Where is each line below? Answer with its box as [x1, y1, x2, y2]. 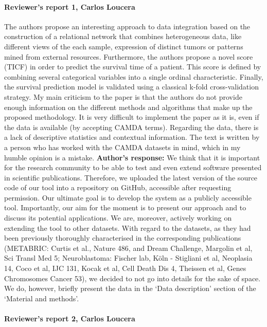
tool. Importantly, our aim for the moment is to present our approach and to [4, 202, 246, 213]
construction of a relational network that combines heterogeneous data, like [4, 31, 242, 42]
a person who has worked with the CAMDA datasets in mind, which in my [4, 141, 241, 152]
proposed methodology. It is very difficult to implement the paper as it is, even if [4, 112, 259, 122]
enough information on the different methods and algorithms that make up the [4, 101, 253, 112]
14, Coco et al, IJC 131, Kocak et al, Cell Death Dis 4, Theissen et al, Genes [4, 263, 246, 274]
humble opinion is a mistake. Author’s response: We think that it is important [4, 152, 260, 162]
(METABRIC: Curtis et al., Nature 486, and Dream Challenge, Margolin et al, [4, 242, 253, 253]
